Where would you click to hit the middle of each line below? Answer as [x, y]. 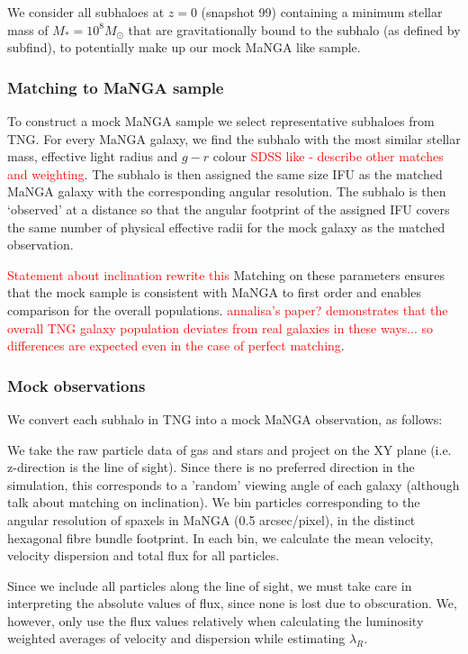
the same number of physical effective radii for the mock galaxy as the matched [226, 227]
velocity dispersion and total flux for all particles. [144, 555]
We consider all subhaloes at [86, 12]
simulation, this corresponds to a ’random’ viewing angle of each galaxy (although [234, 484]
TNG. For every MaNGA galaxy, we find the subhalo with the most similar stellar [234, 138]
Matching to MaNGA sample [116, 87]
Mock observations [76, 385]
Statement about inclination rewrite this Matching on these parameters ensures [226, 274]
